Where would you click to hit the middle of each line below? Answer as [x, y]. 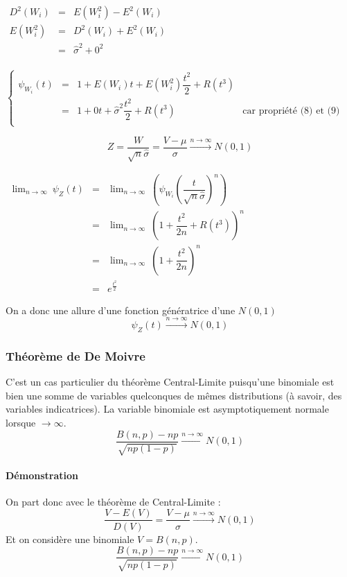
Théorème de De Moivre [75, 355]
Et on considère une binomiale [70, 539]
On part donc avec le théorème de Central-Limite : [113, 501]
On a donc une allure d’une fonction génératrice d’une [121, 310]
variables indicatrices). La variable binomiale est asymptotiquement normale [167, 409]
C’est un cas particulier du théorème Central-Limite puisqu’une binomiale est [170, 382]
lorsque [21, 423]
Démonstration [42, 475]
